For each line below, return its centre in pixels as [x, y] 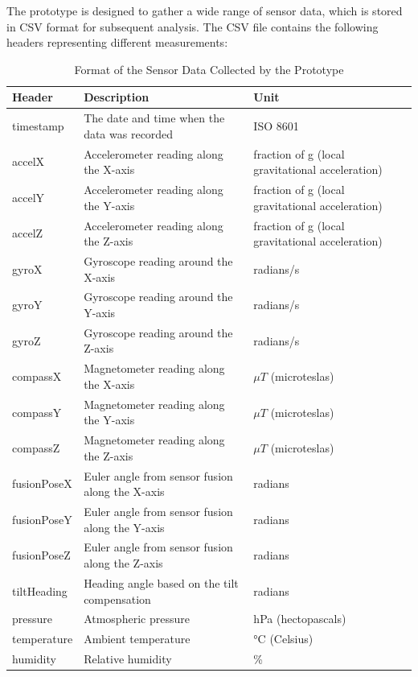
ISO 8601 [276, 126]
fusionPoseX [42, 483]
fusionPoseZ [41, 555]
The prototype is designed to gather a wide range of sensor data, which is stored [205, 10]
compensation [117, 599]
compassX [37, 376]
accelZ [28, 233]
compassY [37, 412]
